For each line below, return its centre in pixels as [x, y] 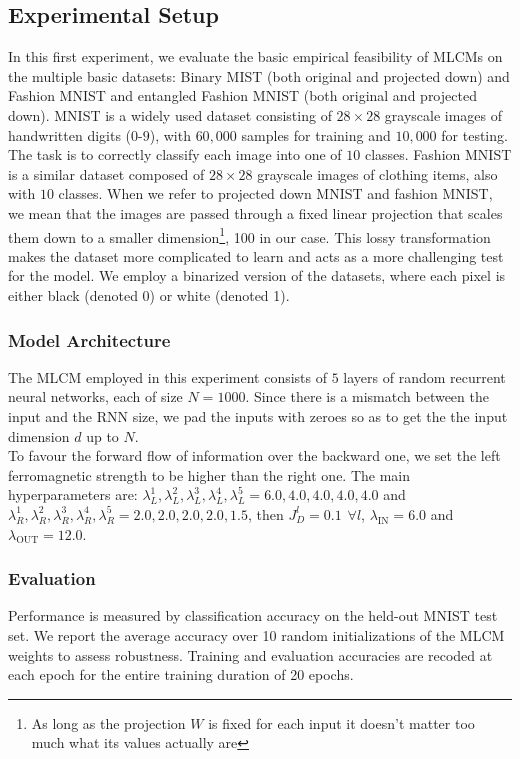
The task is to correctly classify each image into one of [175, 154]
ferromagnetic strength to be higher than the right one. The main [209, 474]
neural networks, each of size [95, 396]
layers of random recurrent [424, 376]
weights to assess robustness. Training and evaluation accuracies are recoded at [250, 654]
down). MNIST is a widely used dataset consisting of [170, 114]
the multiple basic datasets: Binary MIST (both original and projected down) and [259, 75]
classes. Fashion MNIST [438, 154]
